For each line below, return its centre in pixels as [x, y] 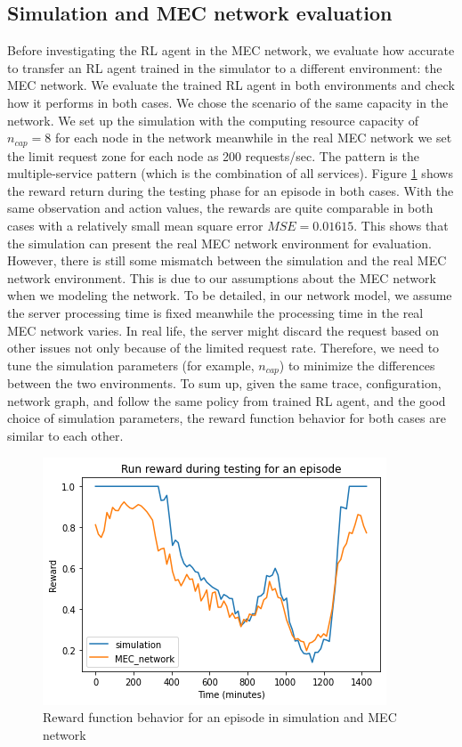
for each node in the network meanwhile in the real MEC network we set [253, 138]
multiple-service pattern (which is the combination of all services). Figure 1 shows [230, 173]
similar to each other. [65, 435]
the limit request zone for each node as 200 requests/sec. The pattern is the [213, 155]
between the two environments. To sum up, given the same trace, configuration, [224, 383]
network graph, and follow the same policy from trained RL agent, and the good [227, 400]
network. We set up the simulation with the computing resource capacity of [213, 120]
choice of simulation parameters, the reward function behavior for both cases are [227, 418]
